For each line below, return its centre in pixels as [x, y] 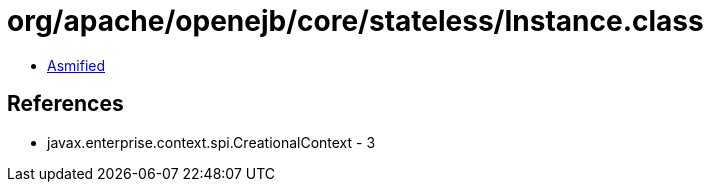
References [65, 104]
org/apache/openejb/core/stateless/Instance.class [355, 21]
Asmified [76, 65]
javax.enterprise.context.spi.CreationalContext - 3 [211, 142]
